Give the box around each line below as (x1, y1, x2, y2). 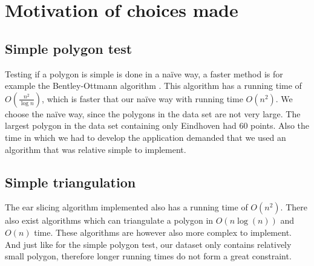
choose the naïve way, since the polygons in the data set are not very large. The (5, 107, 301, 120)
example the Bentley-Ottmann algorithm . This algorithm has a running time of (5, 79, 302, 92)
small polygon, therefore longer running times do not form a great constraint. (5, 250, 292, 262)
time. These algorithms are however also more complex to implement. (34, 225, 292, 238)
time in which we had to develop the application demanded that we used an (5, 131, 286, 143)
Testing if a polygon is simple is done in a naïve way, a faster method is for (5, 67, 283, 80)
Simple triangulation (5, 172, 136, 191)
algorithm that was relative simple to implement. (5, 143, 186, 155)
